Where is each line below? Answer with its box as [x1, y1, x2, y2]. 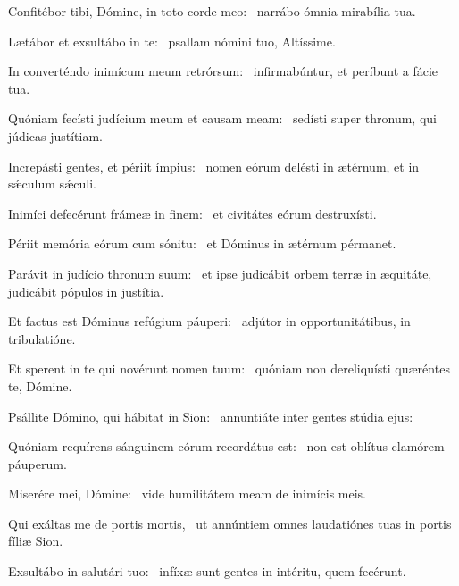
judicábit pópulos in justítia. [8, 281, 164, 300]
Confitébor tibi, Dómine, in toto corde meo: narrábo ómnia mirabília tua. [8, 2, 416, 20]
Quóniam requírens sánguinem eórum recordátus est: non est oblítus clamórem [8, 437, 445, 456]
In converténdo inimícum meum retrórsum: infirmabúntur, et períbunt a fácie [8, 62, 438, 80]
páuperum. [8, 454, 67, 473]
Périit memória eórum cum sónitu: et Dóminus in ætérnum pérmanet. [8, 234, 396, 253]
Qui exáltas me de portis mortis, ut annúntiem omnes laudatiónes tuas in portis [8, 514, 452, 532]
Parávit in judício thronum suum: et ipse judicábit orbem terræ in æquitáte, [8, 264, 432, 282]
